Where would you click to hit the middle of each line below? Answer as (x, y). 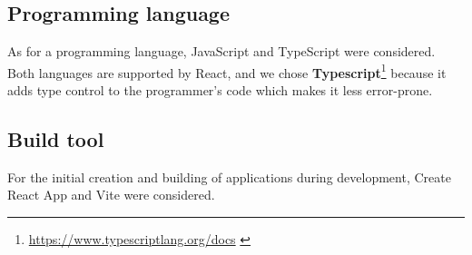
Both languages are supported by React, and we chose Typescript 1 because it (227, 71)
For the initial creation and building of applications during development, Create (229, 177)
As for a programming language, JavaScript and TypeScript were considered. (221, 51)
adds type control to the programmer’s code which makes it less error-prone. (220, 90)
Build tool (56, 139)
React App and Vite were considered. (111, 195)
